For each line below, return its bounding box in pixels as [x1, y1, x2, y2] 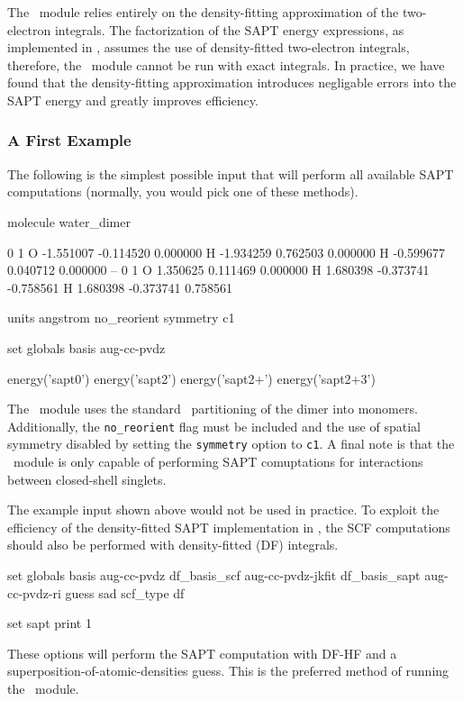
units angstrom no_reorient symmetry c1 [7, 308, 235, 327]
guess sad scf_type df [65, 583, 185, 602]
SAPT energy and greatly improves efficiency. [7, 90, 259, 109]
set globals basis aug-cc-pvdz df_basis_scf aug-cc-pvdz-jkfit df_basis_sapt [7, 566, 421, 584]
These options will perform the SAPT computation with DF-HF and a [7, 643, 397, 662]
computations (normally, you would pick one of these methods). [7, 182, 359, 201]
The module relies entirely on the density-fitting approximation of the [7, 3, 399, 21]
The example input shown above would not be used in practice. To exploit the [7, 500, 440, 519]
